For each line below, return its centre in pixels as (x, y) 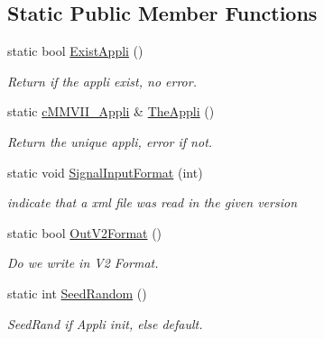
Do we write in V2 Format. (83, 263)
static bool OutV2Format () (85, 232)
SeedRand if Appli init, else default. (105, 323)
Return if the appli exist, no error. (102, 81)
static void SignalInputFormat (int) (105, 172)
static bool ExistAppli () (75, 51)
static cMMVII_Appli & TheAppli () (111, 111)
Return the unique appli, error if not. (110, 141)
